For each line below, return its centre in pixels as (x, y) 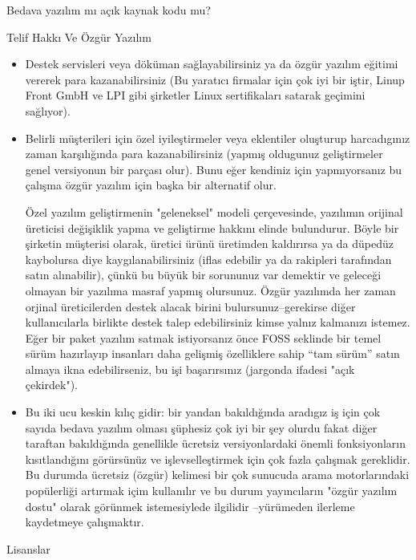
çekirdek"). (51, 385)
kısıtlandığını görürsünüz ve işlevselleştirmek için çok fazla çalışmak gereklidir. (218, 459)
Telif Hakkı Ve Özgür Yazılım (79, 37)
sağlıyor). (48, 110)
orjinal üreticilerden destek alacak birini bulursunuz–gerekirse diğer (190, 306)
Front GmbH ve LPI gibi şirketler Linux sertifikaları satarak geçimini (195, 95)
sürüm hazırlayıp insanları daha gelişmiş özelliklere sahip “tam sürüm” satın (212, 353)
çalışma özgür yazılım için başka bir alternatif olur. (151, 185)
